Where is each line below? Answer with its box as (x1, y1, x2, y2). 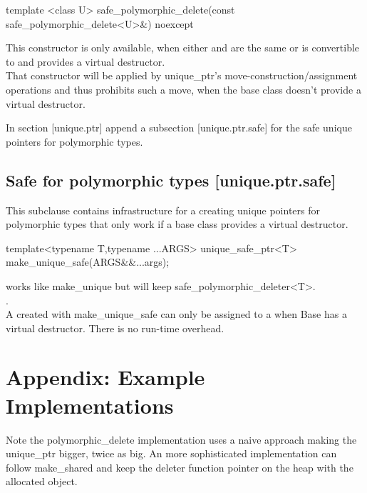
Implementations (6, 390, 174, 419)
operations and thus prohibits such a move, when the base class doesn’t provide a (6, 81, 361, 96)
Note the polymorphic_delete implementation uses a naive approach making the (6, 432, 357, 447)
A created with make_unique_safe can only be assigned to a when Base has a (6, 307, 347, 322)
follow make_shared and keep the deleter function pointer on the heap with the (6, 459, 353, 474)
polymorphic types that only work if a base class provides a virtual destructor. (6, 216, 348, 231)
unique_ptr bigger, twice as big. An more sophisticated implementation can (6, 446, 337, 461)
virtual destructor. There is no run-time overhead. (6, 320, 224, 335)
